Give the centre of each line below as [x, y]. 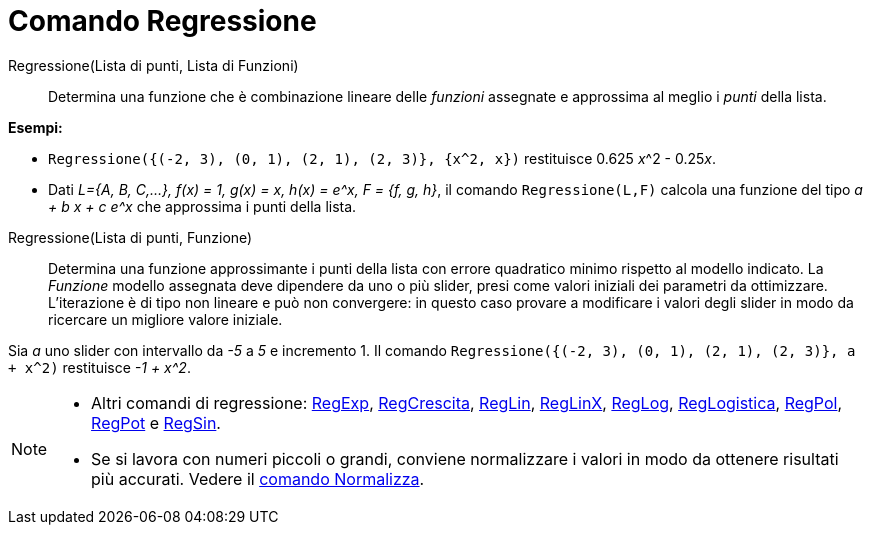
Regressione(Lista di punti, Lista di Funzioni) [153, 65]
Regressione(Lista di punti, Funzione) [130, 237]
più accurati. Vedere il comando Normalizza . [258, 478]
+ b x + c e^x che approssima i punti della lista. [202, 206]
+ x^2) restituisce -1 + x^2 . [99, 367]
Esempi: [35, 127]
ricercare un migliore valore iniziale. [165, 319]
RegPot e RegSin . [156, 422]
